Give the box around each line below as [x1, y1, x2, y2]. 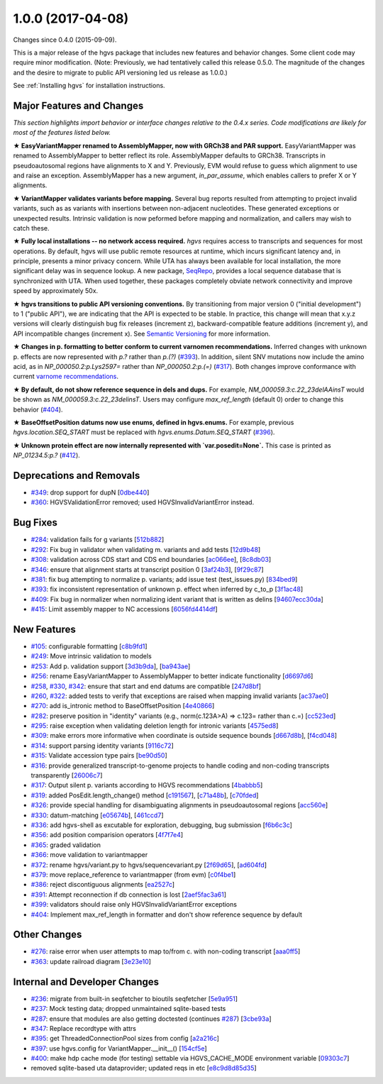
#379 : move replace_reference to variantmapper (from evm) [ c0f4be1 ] [30, 870, 236, 879]
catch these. [13, 223, 50, 232]
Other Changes [13, 929, 82, 941]
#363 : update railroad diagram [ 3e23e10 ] [30, 957, 152, 966]
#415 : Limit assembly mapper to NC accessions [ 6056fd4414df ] [30, 605, 218, 614]
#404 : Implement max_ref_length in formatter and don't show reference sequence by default [30, 910, 303, 919]
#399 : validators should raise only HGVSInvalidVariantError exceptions [30, 900, 238, 909]
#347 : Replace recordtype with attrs [30, 1024, 137, 1032]
